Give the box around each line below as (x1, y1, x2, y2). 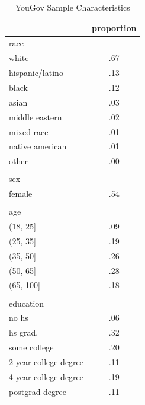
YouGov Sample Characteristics (15, 1, 130, 13)
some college (9, 341, 54, 353)
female (9, 187, 33, 200)
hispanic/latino (9, 66, 63, 79)
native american (9, 140, 67, 152)
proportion (92, 21, 137, 34)
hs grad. (9, 326, 38, 339)
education (9, 296, 44, 309)
